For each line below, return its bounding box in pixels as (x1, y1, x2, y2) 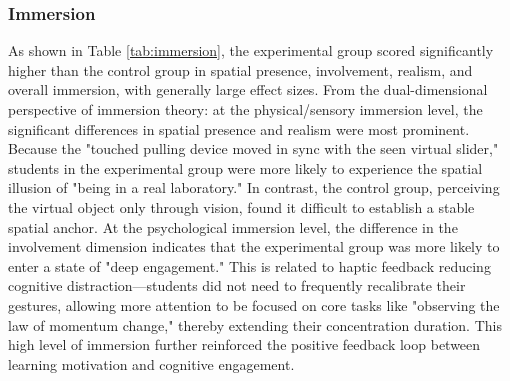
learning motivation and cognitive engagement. (8, 353, 295, 374)
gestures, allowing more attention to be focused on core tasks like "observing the (8, 294, 500, 315)
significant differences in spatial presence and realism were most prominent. (8, 118, 470, 139)
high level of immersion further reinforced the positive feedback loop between (8, 334, 481, 355)
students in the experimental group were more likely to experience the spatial (8, 157, 483, 178)
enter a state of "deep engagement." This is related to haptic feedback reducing (8, 255, 491, 276)
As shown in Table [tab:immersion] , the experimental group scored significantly (8, 40, 494, 61)
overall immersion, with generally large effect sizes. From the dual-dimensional (8, 79, 488, 100)
